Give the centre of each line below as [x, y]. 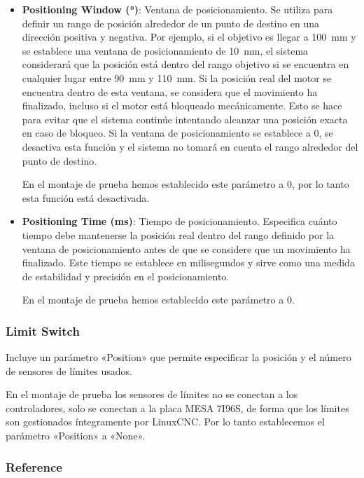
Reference [34, 466]
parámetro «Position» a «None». [76, 436]
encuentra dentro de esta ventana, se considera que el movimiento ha [170, 91]
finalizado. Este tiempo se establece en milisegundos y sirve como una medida [188, 262]
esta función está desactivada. [86, 197]
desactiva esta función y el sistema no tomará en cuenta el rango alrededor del [190, 146]
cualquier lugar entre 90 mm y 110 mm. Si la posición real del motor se [177, 77]
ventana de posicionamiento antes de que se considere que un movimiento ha [186, 248]
